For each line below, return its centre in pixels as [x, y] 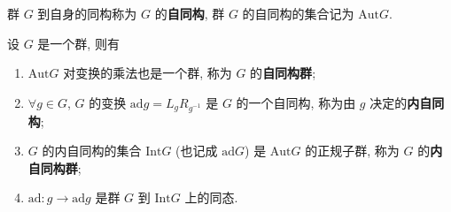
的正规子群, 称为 [352, 151]
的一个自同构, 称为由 [296, 102]
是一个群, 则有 [78, 43]
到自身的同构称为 [87, 13]
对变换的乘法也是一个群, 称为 [148, 73]
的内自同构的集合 [92, 151]
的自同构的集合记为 [298, 13]
